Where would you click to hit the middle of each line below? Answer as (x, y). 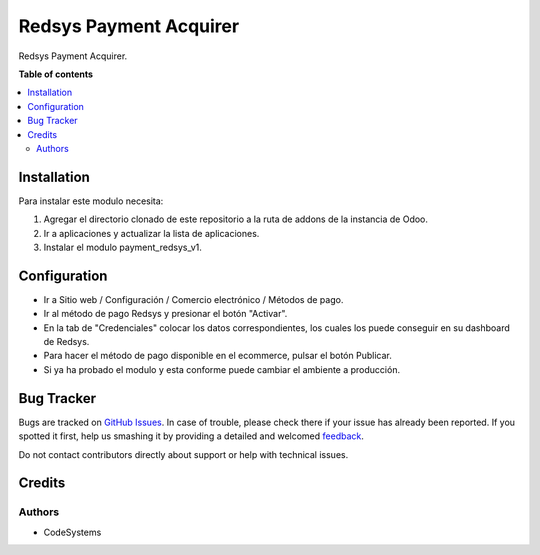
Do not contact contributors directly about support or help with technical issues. (183, 454)
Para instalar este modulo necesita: (91, 201)
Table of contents (56, 74)
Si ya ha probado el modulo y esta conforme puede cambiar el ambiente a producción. (221, 369)
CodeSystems (72, 532)
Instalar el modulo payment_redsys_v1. (122, 247)
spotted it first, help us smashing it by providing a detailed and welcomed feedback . (191, 436)
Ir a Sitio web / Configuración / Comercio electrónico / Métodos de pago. (193, 299)
